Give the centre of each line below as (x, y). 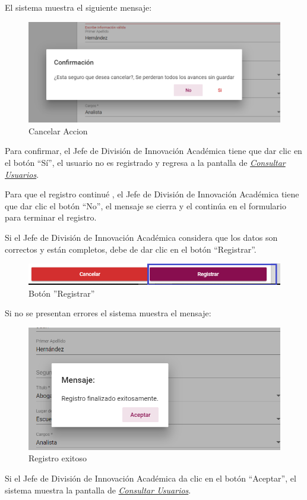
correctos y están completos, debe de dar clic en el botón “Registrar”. (131, 249)
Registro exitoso (58, 458)
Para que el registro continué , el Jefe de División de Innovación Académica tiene (152, 194)
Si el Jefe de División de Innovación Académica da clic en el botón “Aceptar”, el (151, 478)
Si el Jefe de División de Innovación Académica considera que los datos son (141, 237)
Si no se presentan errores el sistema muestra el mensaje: (108, 313)
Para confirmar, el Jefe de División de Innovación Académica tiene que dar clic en (153, 151)
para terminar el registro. (51, 217)
